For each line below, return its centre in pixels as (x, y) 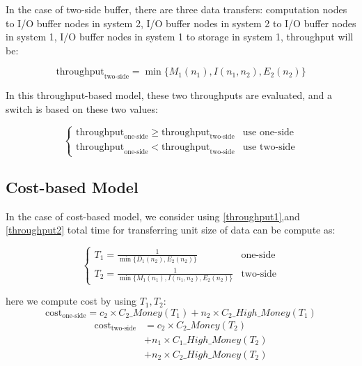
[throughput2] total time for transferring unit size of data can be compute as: (171, 230)
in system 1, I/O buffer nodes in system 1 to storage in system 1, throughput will (180, 37)
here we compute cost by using (71, 301)
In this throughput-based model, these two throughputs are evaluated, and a (169, 95)
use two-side (269, 147)
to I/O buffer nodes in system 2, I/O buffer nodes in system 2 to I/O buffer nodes (181, 23)
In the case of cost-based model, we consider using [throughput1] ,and (153, 216)
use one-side (268, 132)
